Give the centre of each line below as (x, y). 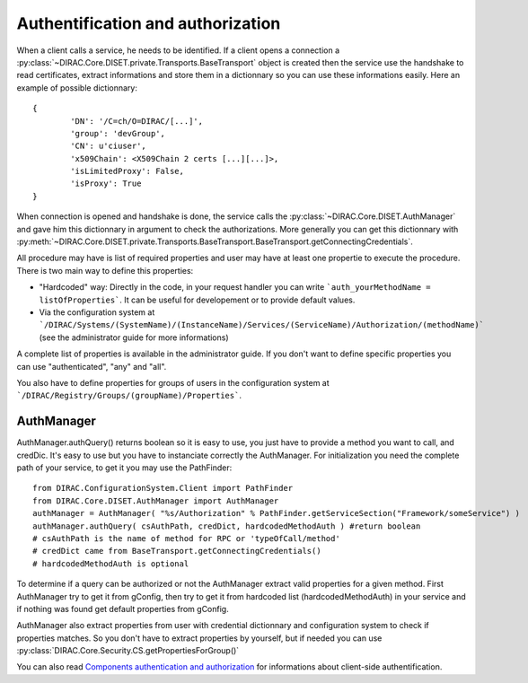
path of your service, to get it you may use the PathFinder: (124, 468)
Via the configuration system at (97, 312)
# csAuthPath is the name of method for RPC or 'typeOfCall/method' (186, 538)
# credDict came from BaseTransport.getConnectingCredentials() (177, 551)
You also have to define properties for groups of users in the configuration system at (173, 382)
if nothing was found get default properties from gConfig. (123, 609)
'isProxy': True (106, 184)
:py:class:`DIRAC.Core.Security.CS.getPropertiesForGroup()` (128, 651)
